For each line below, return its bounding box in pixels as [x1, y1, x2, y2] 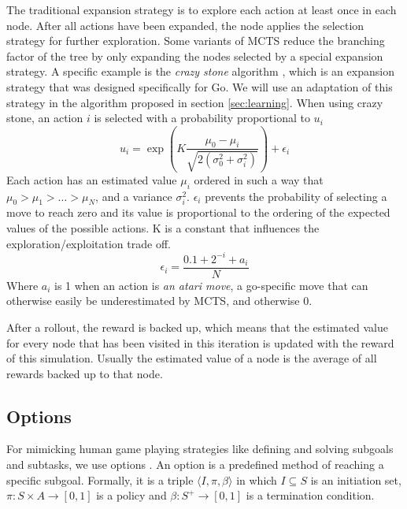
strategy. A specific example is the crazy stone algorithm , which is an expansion [6, 63, 394, 80]
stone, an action [6, 110, 83, 126]
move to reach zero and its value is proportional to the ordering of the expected [6, 204, 390, 221]
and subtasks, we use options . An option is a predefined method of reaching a [6, 456, 384, 473]
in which [236, 471, 277, 488]
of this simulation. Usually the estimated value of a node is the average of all [6, 350, 377, 366]
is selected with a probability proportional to [94, 110, 310, 126]
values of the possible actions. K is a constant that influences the [6, 219, 320, 236]
